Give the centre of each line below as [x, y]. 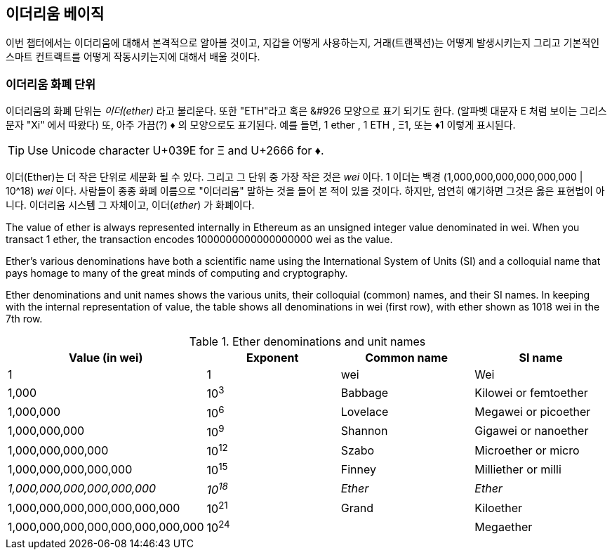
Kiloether [499, 508]
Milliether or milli [518, 470]
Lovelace [365, 412]
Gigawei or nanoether [532, 431]
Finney [358, 470]
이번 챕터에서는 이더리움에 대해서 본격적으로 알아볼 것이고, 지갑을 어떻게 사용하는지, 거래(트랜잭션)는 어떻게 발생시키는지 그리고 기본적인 [303, 43]
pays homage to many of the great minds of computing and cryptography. [177, 273]
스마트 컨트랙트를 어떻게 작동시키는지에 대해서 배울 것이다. [133, 57]
